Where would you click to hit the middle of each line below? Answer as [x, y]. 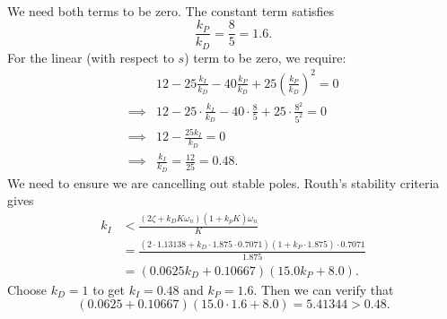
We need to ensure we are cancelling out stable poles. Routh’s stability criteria [223, 182]
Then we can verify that [328, 289]
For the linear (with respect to [91, 57]
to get [109, 289]
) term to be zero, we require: [265, 57]
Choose [27, 289]
